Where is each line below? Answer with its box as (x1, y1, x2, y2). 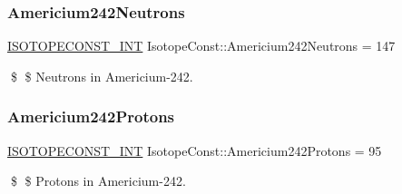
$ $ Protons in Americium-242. (10, 171, 186, 190)
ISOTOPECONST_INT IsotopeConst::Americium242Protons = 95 (7, 141, 382, 160)
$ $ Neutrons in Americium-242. (10, 66, 193, 85)
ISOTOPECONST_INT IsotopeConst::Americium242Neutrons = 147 (7, 36, 396, 55)
